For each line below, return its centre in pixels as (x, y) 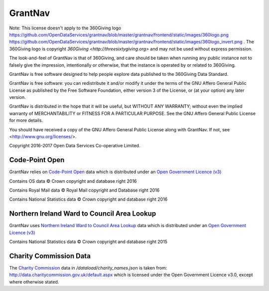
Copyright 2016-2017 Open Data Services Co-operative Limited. (75, 146)
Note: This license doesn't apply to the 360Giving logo (65, 28)
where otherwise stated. (34, 282)
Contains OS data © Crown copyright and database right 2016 (73, 181)
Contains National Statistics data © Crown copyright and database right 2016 (88, 199)
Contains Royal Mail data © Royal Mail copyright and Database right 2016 (84, 190)
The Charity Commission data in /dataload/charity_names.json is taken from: (88, 268)
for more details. (26, 120)
